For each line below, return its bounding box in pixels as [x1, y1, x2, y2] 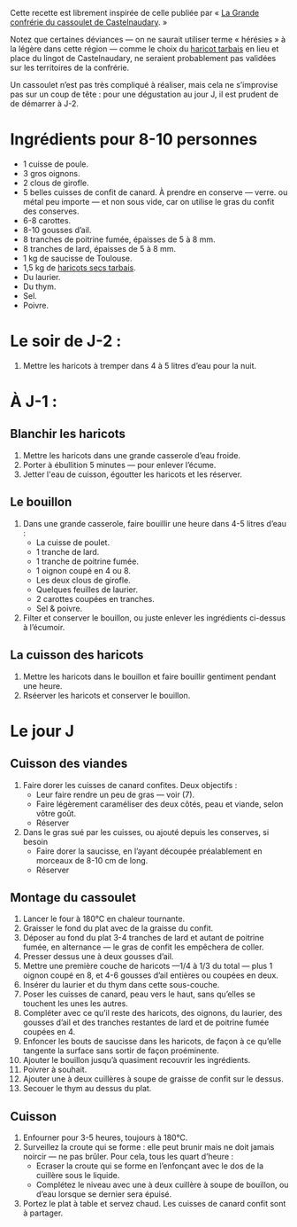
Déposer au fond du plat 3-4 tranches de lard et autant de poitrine [22, 933, 264, 943]
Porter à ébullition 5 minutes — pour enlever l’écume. [22, 459, 217, 470]
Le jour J [10, 721, 74, 741]
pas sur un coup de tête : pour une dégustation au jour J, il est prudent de [10, 89, 279, 99]
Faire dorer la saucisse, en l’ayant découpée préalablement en [35, 846, 263, 856]
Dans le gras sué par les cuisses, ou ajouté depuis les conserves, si [22, 826, 270, 837]
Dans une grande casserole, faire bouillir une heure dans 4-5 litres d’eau [22, 518, 286, 528]
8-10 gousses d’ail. [22, 224, 92, 235]
